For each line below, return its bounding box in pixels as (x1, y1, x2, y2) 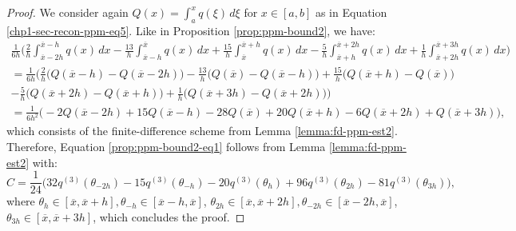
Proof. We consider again (6, 4, 129, 20)
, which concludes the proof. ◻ (93, 208, 245, 225)
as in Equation (315, 4, 387, 20)
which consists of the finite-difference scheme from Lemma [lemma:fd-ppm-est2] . (6, 122, 398, 139)
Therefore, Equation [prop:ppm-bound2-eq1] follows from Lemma (6, 138, 326, 155)
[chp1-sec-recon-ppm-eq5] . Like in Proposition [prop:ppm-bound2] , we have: (6, 22, 375, 38)
